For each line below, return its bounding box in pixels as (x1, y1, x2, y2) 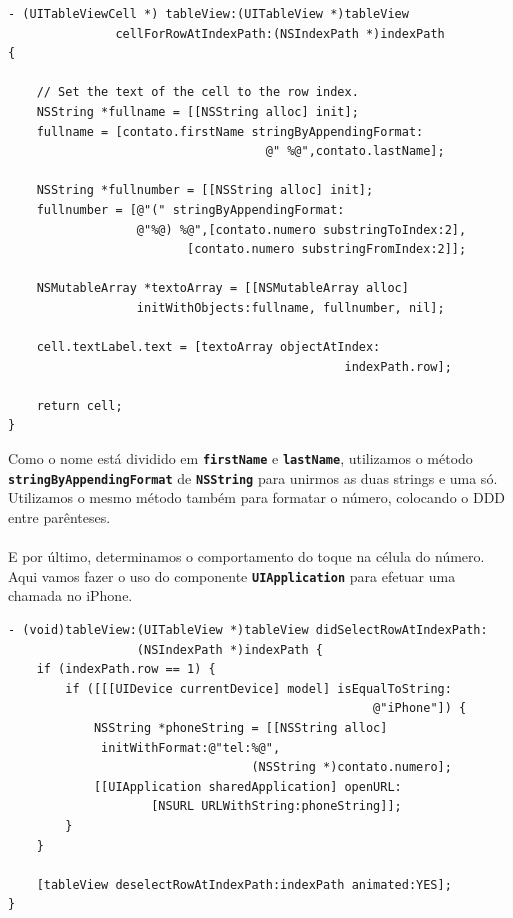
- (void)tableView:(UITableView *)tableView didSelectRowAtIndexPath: (8, 623, 488, 637)
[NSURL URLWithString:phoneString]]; (151, 799, 402, 814)
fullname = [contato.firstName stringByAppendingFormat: (36, 124, 424, 139)
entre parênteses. (8, 506, 111, 527)
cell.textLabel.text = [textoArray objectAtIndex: (36, 340, 381, 355)
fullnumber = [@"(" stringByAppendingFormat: (36, 202, 345, 217)
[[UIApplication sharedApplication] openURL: (93, 779, 402, 794)
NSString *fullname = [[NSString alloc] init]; (36, 104, 359, 119)
